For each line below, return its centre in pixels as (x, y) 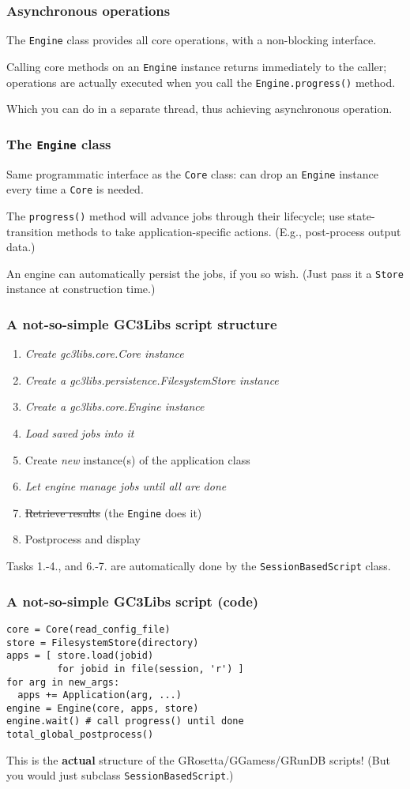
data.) (21, 247)
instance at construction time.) (81, 289)
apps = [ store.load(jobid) (80, 656)
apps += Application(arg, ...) (100, 695)
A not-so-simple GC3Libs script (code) (133, 601)
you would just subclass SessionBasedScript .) (120, 775)
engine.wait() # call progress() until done (125, 721)
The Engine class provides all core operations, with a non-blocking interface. (192, 40)
